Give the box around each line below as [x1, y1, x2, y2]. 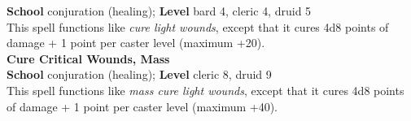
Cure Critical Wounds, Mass [7, 50, 170, 67]
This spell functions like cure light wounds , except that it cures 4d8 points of [7, 18, 389, 35]
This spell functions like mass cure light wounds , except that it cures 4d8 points [7, 81, 404, 98]
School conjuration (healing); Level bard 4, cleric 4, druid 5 [7, 2, 312, 19]
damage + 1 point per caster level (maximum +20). [7, 34, 265, 51]
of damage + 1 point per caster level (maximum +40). [7, 97, 278, 115]
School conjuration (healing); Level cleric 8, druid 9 [7, 66, 272, 83]
